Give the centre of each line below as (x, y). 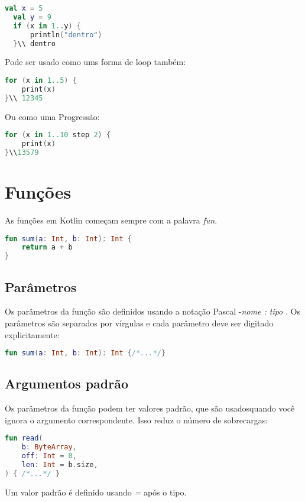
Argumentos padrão (67, 383)
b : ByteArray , (49, 447)
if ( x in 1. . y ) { (47, 26)
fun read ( (24, 438)
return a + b (47, 247)
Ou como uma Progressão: (52, 116)
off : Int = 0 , (49, 456)
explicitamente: (32, 334)
